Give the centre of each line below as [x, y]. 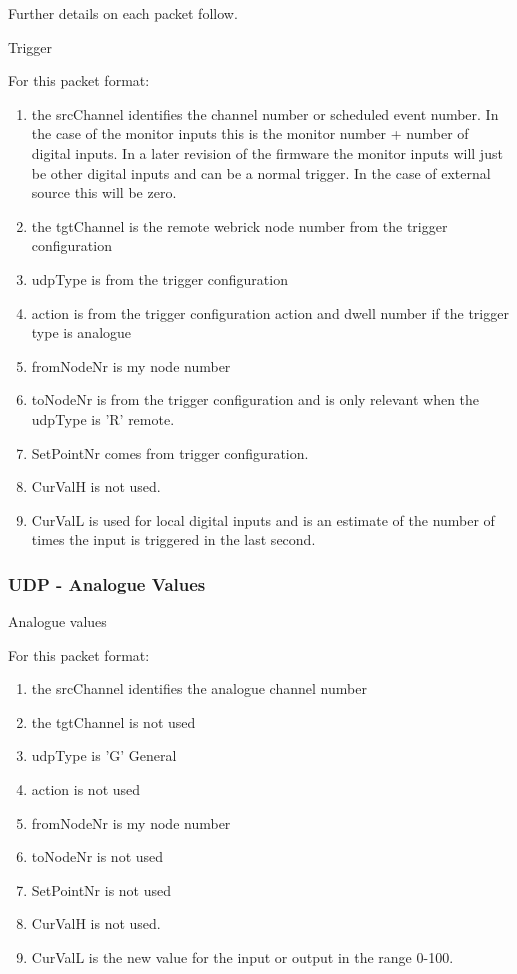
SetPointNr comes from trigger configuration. [170, 452]
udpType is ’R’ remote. [103, 418]
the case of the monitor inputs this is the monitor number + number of [250, 133]
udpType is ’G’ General [104, 755]
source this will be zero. [104, 192]
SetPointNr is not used [101, 889]
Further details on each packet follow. [123, 13]
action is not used [86, 789]
